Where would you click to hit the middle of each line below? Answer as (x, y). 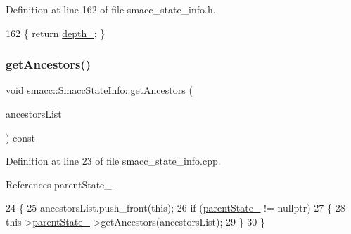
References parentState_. (60, 184)
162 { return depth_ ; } (56, 33)
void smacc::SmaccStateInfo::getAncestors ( (99, 90)
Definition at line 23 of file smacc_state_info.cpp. (113, 161)
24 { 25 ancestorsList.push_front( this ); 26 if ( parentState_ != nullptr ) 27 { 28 (175, 208)
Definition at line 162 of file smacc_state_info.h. (111, 9)
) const (21, 137)
